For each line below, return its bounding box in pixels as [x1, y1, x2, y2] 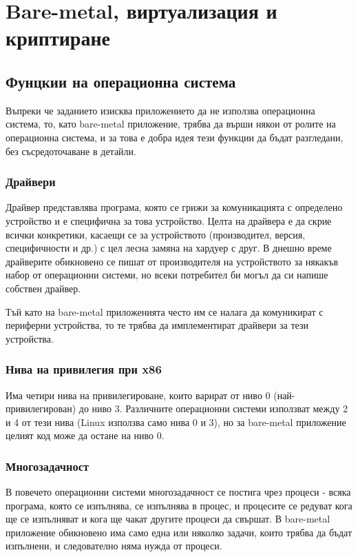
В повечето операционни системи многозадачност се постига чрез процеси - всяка [6, 485, 351, 499]
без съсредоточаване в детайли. [6, 143, 136, 158]
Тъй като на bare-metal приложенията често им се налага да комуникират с [6, 304, 324, 318]
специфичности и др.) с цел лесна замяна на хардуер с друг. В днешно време [6, 241, 332, 255]
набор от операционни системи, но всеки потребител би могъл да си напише [6, 267, 328, 282]
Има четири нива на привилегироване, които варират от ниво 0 [6, 387, 271, 402]
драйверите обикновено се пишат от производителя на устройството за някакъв [6, 254, 339, 268]
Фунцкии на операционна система [6, 70, 236, 92]
